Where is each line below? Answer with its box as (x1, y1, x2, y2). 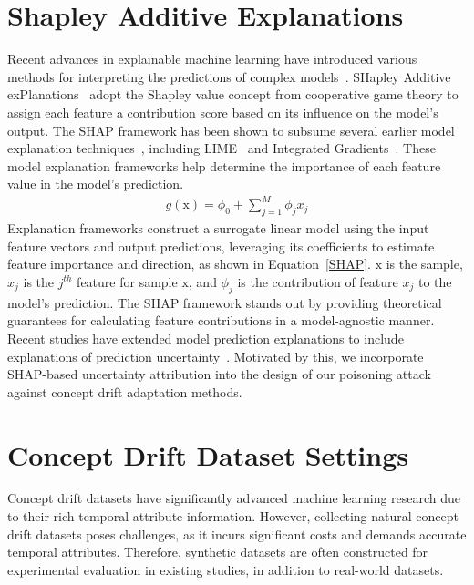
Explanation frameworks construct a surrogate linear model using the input (7, 219, 429, 238)
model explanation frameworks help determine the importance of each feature (7, 156, 441, 175)
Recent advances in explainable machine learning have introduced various (7, 49, 417, 68)
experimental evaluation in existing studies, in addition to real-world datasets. (7, 559, 444, 579)
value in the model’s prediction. (7, 174, 184, 193)
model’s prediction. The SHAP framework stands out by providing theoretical (7, 292, 442, 312)
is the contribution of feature (237, 272, 398, 291)
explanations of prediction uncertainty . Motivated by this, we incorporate (7, 346, 424, 365)
